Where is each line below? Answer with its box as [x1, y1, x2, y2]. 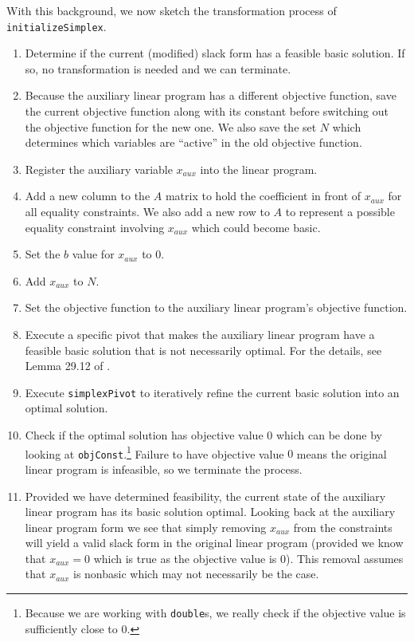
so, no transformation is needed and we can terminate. [25, 60, 291, 77]
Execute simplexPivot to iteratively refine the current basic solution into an [25, 384, 400, 400]
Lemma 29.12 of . [25, 357, 111, 374]
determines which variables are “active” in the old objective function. [25, 134, 362, 151]
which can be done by [275, 427, 382, 443]
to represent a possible [285, 203, 395, 219]
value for [72, 246, 115, 262]
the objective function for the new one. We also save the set [25, 118, 317, 135]
